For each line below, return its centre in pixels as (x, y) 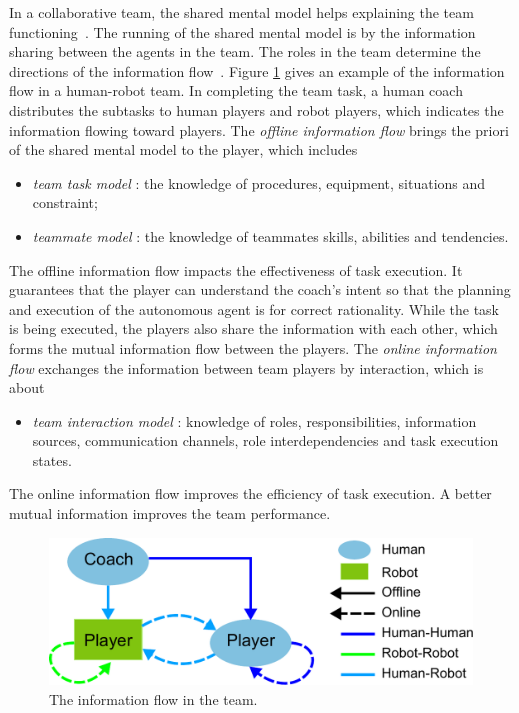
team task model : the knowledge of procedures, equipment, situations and (259, 182)
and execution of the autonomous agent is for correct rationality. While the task (254, 308)
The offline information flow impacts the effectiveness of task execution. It (236, 269)
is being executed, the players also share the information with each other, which (253, 328)
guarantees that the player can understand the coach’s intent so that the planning (260, 289)
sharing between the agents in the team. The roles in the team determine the (245, 51)
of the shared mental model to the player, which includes (183, 149)
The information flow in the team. (153, 698)
